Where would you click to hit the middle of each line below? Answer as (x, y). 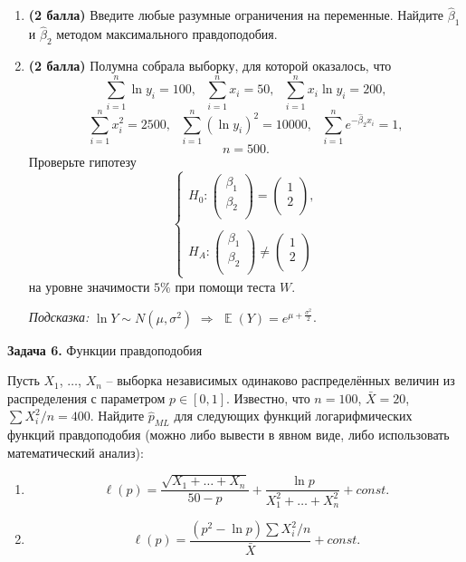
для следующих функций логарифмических (293, 416)
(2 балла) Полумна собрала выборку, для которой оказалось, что (210, 66)
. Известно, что (268, 397)
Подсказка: (59, 317)
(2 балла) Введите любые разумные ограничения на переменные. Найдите (236, 15)
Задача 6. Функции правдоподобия (105, 349)
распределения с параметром (86, 397)
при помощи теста (225, 286)
